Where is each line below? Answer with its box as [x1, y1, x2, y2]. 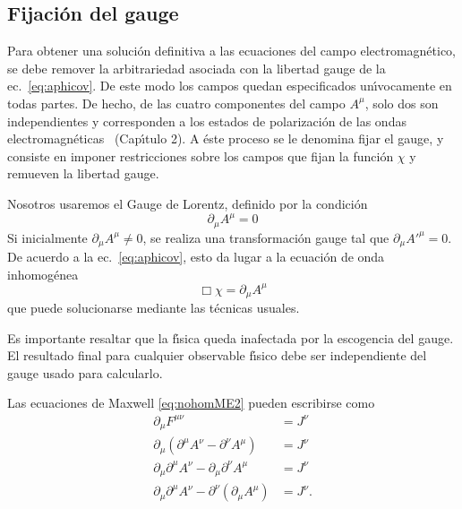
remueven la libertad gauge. [7, 164, 159, 183]
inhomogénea [7, 264, 79, 283]
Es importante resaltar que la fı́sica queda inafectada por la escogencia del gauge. [7, 328, 454, 347]
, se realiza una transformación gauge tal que [142, 228, 389, 246]
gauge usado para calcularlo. [7, 363, 163, 382]
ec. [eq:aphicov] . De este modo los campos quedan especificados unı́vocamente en [7, 76, 452, 95]
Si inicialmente [7, 228, 88, 246]
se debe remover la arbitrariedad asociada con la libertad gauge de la [7, 58, 386, 77]
